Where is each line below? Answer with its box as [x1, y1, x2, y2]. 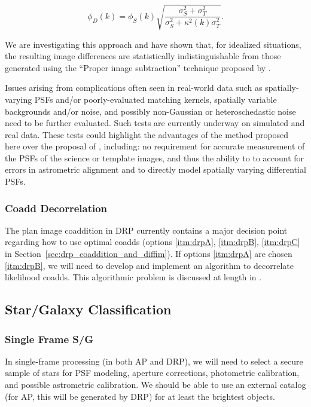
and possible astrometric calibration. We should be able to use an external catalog [5, 378, 306, 391]
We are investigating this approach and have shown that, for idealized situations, [5, 38, 301, 50]
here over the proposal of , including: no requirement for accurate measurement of [5, 140, 305, 152]
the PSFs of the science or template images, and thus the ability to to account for [5, 151, 304, 164]
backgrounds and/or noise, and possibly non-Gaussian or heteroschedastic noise [5, 105, 296, 117]
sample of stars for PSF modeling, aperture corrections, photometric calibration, [5, 366, 300, 379]
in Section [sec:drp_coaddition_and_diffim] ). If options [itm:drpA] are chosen [5, 247, 292, 260]
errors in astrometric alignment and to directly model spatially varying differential [5, 163, 306, 176]
